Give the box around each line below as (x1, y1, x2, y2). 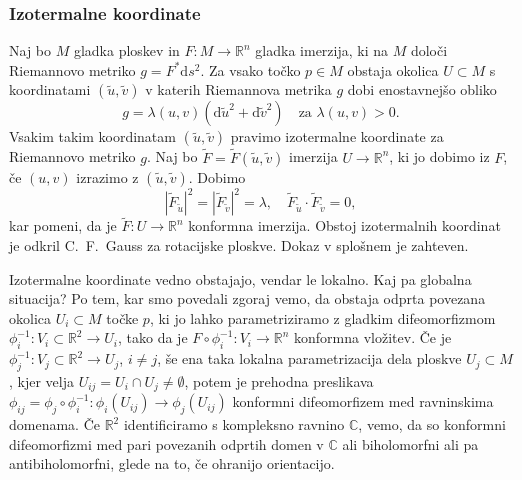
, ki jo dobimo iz (389, 146, 490, 167)
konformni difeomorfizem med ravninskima (232, 391, 494, 412)
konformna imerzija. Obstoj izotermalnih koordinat (188, 215, 501, 236)
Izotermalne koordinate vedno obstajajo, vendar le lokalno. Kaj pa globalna (9, 268, 472, 289)
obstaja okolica (347, 59, 439, 80)
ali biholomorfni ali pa (342, 433, 479, 454)
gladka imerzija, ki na (255, 40, 389, 61)
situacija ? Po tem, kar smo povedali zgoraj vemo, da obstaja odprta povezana (9, 288, 486, 309)
